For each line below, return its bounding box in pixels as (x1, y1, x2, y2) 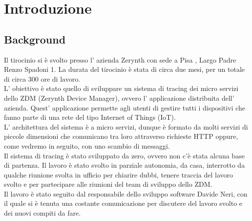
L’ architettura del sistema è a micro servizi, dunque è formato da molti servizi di (4, 121, 248, 132)
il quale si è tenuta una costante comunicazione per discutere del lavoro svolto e (4, 198, 243, 208)
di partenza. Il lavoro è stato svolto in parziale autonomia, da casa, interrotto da (4, 160, 245, 170)
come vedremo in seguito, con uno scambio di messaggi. (4, 140, 170, 151)
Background (4, 31, 66, 46)
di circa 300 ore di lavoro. (4, 73, 81, 84)
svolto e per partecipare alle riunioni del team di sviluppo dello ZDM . (4, 179, 212, 189)
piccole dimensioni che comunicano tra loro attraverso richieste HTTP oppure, (4, 131, 238, 141)
